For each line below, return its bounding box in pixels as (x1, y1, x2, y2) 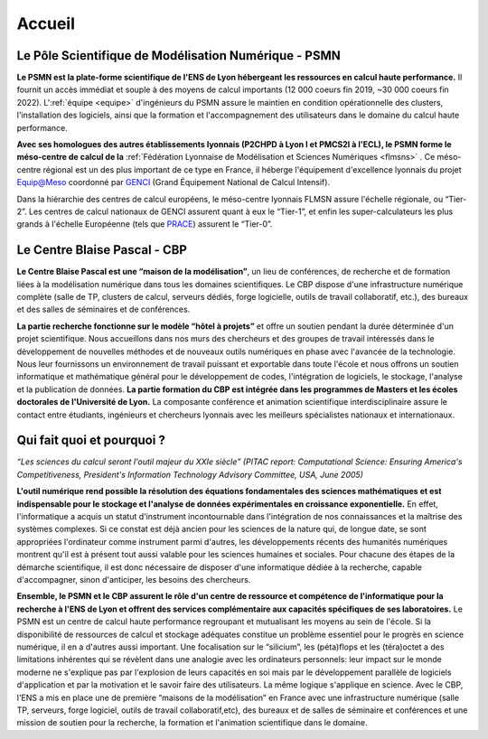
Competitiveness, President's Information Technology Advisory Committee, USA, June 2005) (16, 469, 363, 480)
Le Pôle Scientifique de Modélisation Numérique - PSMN (16, 48, 341, 63)
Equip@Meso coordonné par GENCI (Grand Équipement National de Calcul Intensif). (16, 177, 330, 188)
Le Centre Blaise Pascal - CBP (16, 242, 187, 257)
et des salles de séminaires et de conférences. (16, 304, 191, 315)
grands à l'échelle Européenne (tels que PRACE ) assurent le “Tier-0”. (16, 219, 273, 229)
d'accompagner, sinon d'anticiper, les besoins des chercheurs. (16, 574, 251, 585)
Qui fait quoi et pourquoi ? (16, 433, 166, 448)
